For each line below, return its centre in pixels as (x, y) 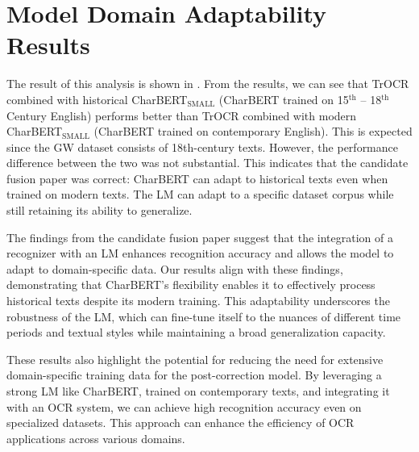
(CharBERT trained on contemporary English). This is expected (253, 131)
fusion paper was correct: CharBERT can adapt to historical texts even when (197, 178)
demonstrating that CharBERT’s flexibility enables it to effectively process (191, 285)
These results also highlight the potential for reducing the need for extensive (195, 359)
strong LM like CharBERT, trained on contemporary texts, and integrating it (198, 391)
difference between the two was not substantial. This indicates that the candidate (207, 163)
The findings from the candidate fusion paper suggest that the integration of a (200, 237)
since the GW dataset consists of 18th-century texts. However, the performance (202, 146)
